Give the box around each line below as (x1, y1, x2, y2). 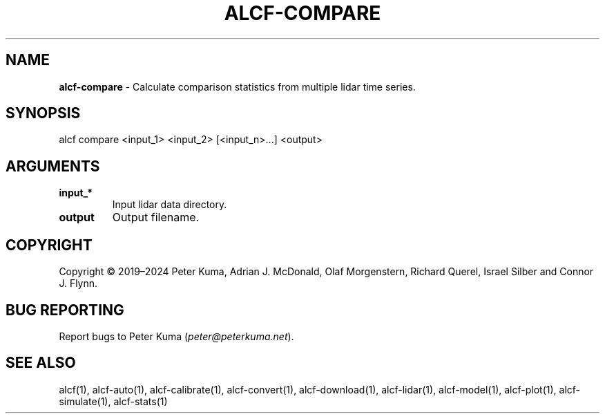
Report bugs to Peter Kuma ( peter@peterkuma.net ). (59, 330, 294, 342)
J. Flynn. (59, 277, 98, 290)
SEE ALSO (6, 354, 76, 372)
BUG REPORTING (6, 301, 124, 319)
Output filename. (112, 210, 200, 225)
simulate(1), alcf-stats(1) (59, 395, 168, 407)
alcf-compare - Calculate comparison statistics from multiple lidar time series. (59, 80, 416, 93)
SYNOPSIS (6, 104, 81, 122)
